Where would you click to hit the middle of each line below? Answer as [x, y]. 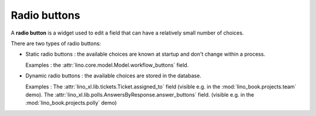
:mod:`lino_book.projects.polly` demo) [71, 103]
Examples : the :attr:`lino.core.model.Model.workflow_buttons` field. [107, 65]
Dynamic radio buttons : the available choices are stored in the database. [114, 76]
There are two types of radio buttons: [56, 43]
